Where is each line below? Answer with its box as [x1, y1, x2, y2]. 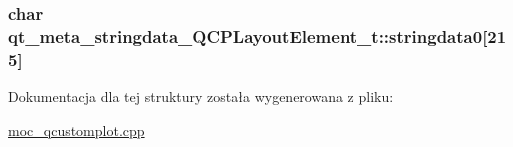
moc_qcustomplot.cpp [8, 119, 145, 140]
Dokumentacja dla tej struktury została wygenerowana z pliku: [8, 86, 394, 107]
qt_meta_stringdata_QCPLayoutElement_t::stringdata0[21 [8, 23, 507, 48]
